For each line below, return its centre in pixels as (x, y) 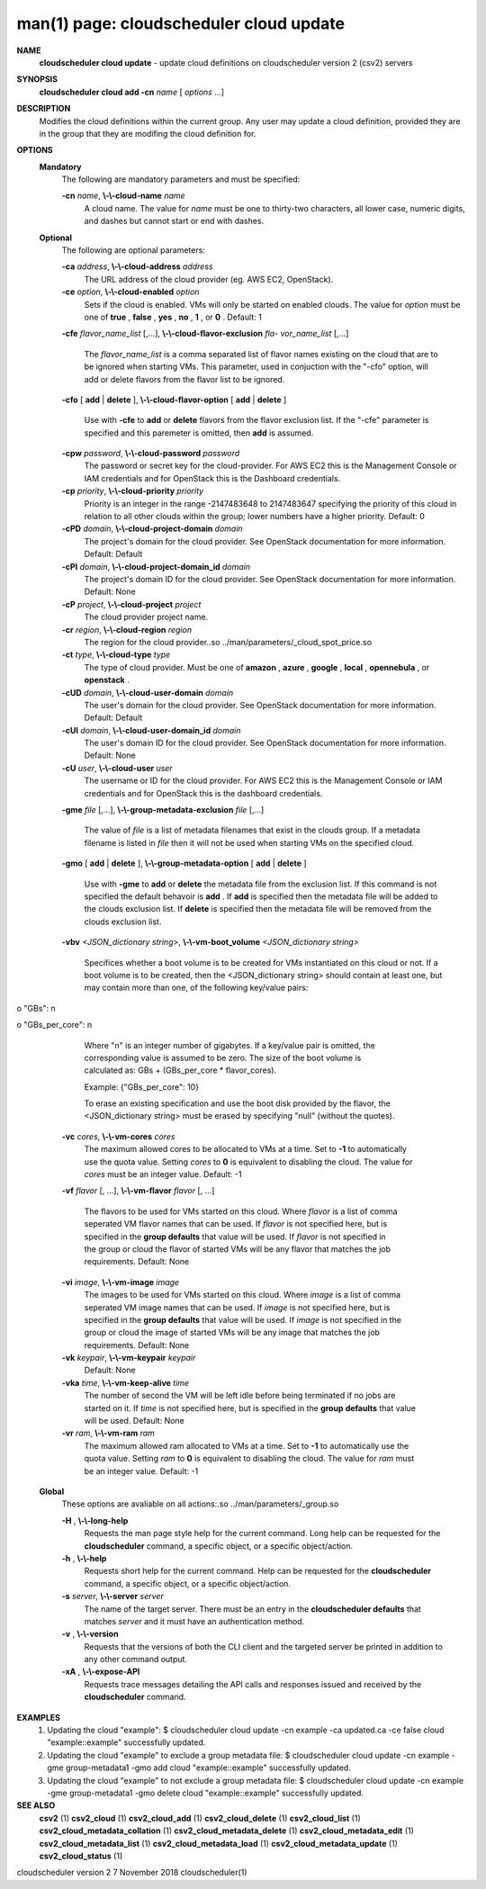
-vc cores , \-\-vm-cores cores (118, 1136)
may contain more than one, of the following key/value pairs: (196, 988)
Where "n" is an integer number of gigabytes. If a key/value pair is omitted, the (229, 1045)
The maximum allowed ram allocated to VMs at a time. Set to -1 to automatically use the (247, 1445)
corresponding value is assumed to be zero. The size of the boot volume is (223, 1057)
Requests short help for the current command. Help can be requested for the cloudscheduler (258, 1571)
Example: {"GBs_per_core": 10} (142, 1087)
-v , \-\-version (90, 1634)
